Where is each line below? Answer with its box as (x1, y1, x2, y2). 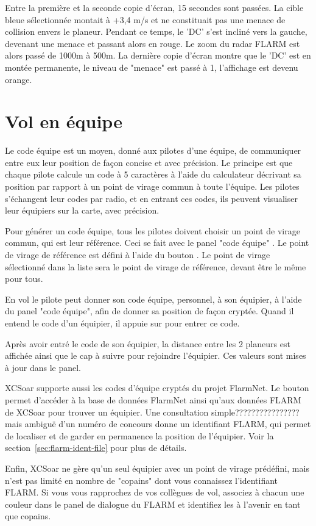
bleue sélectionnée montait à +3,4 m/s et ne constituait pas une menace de (5, 13, 286, 26)
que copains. (5, 510, 51, 522)
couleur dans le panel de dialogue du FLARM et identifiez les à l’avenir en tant (5, 497, 301, 510)
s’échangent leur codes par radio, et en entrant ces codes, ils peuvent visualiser (5, 192, 298, 204)
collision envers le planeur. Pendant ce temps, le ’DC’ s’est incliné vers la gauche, (5, 25, 307, 38)
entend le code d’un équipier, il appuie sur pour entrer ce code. (5, 317, 240, 329)
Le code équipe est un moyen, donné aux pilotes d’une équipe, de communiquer (5, 144, 301, 157)
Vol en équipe (5, 109, 122, 134)
